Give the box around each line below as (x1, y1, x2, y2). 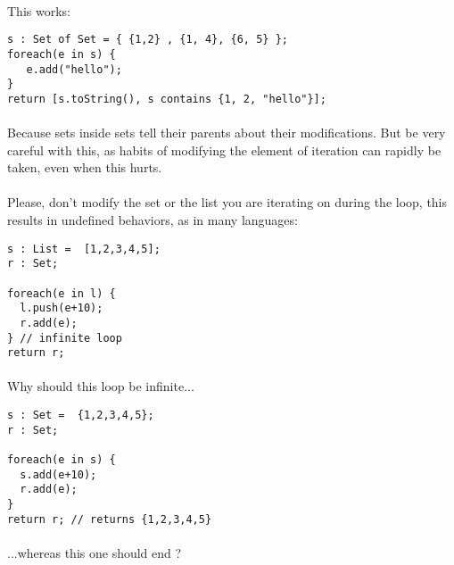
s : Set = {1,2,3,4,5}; (7, 409, 154, 422)
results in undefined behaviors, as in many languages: (7, 211, 298, 229)
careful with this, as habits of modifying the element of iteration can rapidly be (7, 140, 442, 159)
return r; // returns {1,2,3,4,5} (7, 512, 212, 526)
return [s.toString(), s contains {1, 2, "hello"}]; (7, 92, 326, 105)
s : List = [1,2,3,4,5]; (7, 242, 161, 255)
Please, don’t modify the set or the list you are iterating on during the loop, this (7, 193, 448, 212)
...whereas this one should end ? (7, 543, 182, 561)
